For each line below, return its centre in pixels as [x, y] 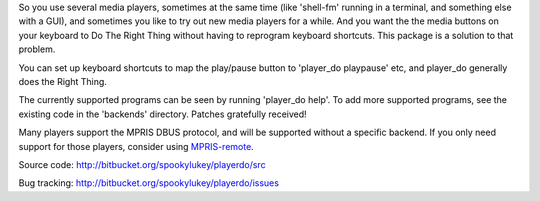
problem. [37, 49]
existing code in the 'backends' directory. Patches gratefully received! [162, 114]
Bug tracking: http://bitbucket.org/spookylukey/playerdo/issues [149, 183]
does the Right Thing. [62, 81]
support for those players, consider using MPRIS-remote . [136, 146]
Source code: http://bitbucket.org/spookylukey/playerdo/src [142, 164]
